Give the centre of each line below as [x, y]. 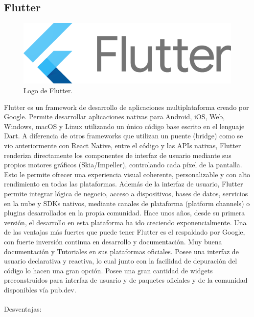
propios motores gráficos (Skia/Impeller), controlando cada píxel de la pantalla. [123, 165]
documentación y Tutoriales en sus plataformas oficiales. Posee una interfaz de [121, 251]
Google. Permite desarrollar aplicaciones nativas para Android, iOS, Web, [115, 117]
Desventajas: [23, 309]
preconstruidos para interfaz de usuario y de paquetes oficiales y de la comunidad [126, 280]
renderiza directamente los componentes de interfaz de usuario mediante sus [118, 155]
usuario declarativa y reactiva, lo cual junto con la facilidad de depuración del [121, 261]
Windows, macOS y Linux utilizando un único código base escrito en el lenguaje [124, 126]
